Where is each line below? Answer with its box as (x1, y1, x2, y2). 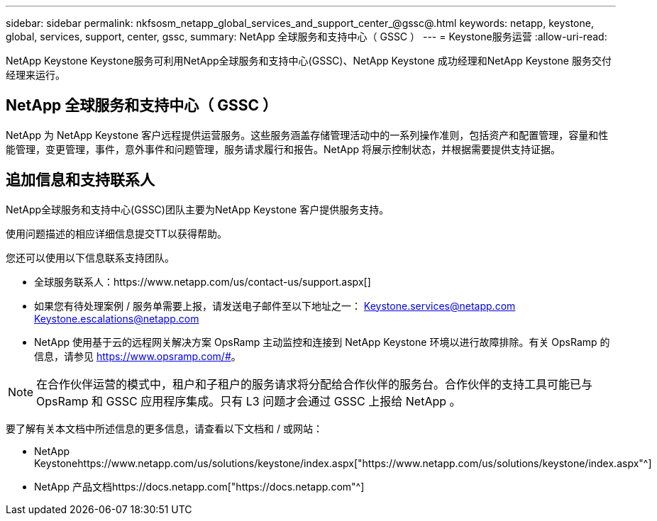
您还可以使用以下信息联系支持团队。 (6, 251, 175, 264)
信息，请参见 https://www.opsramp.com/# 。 (34, 349, 241, 362)
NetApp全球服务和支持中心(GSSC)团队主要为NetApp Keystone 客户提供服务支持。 (6, 203, 390, 215)
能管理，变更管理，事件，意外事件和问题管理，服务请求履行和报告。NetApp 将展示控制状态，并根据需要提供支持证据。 (6, 142, 561, 155)
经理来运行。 (6, 69, 65, 81)
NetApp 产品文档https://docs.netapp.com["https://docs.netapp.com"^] (34, 480, 365, 493)
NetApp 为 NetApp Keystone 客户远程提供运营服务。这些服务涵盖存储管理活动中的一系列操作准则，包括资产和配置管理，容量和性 (6, 128, 609, 141)
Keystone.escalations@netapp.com (34, 312, 199, 325)
